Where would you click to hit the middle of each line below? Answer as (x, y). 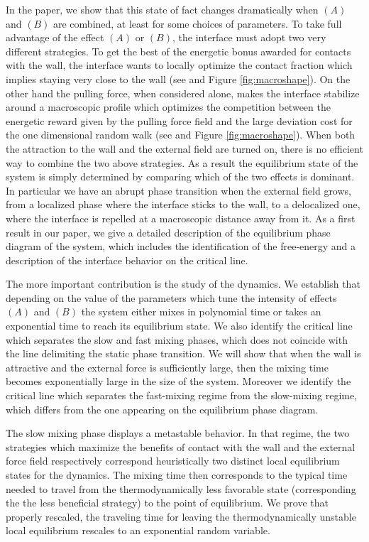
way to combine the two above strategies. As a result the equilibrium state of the (182, 162)
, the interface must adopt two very (249, 37)
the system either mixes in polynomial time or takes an (201, 311)
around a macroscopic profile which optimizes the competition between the (168, 107)
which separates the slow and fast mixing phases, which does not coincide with (177, 339)
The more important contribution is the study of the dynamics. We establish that (183, 284)
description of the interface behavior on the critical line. (127, 260)
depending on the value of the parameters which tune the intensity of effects (171, 297)
